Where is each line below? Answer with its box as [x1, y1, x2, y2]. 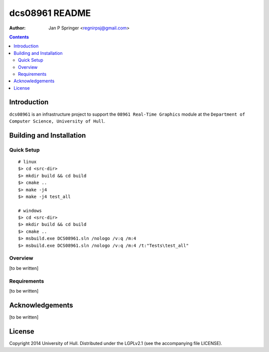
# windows [18, 207, 42, 213]
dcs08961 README [9, 7, 91, 18]
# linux [18, 159, 37, 165]
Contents [9, 34, 29, 40]
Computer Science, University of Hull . [9, 118, 106, 124]
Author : [9, 25, 26, 31]
